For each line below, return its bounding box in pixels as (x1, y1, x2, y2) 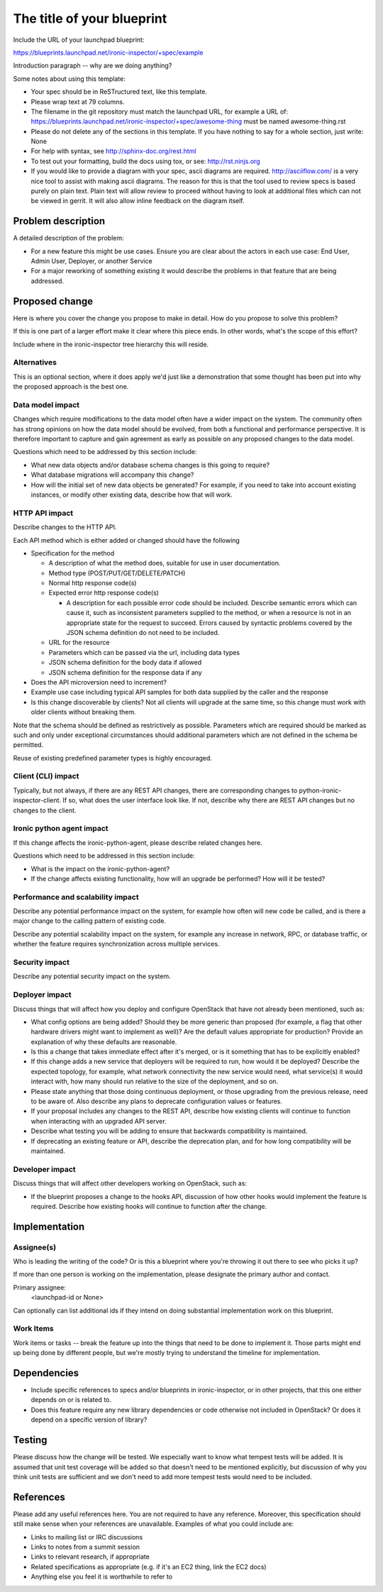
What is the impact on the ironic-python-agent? (30, 864, 170, 873)
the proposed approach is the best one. (13, 382, 129, 391)
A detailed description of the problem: (13, 234, 124, 243)
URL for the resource (48, 639, 110, 647)
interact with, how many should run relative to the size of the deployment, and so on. (30, 1077, 279, 1085)
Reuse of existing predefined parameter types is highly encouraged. (13, 753, 213, 762)
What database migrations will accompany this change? (30, 470, 194, 479)
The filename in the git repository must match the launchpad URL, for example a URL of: (30, 107, 289, 116)
